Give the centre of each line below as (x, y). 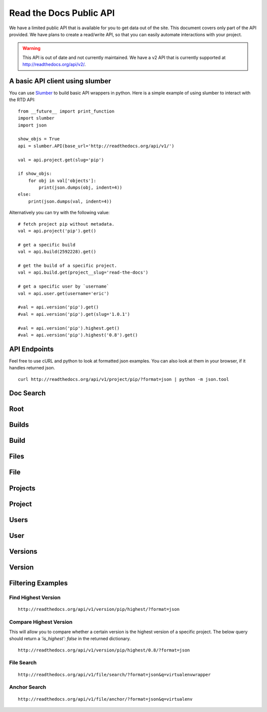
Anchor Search (28, 687)
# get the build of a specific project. (67, 266)
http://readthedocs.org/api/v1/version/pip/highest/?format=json (99, 609)
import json (32, 125)
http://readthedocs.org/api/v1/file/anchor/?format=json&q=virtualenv (105, 699)
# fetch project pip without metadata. (66, 224)
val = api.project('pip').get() (57, 231)
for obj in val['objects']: (62, 180)
